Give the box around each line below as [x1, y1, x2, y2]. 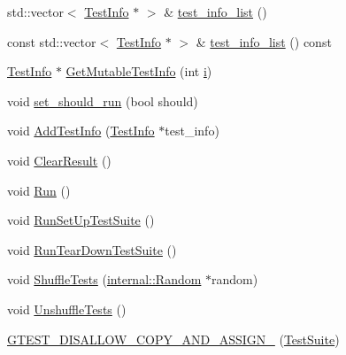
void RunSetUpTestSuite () [7, 211, 155, 229]
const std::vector [7, 32, 96, 50]
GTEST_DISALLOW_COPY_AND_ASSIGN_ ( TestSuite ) [7, 329, 340, 348]
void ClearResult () [7, 150, 111, 169]
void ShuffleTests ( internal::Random [7, 270, 202, 289]
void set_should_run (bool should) [7, 91, 198, 110]
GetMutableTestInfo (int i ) [65, 62, 212, 81]
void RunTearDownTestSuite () [7, 240, 177, 259]
